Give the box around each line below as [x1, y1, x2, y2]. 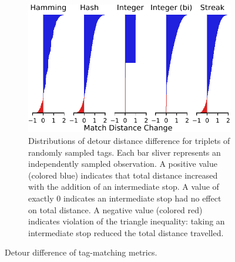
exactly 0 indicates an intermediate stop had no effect [28, 192, 221, 204]
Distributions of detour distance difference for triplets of [28, 134, 230, 146]
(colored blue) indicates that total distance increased [28, 169, 218, 181]
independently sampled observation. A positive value [28, 157, 217, 170]
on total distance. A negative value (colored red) [28, 203, 203, 216]
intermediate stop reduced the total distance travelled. [28, 226, 224, 239]
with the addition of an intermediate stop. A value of [28, 180, 219, 193]
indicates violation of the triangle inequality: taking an [28, 215, 225, 227]
